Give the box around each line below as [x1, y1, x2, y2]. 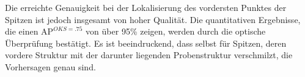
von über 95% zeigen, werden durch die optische [86, 25, 266, 38]
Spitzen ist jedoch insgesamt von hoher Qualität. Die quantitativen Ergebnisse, [5, 13, 301, 25]
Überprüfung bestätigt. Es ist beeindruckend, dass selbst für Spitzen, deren [5, 36, 287, 49]
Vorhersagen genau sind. [5, 60, 96, 73]
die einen [5, 25, 39, 38]
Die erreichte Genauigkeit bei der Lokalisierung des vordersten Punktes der [5, 1, 287, 13]
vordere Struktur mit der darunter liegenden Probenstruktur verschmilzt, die [5, 49, 293, 61]
